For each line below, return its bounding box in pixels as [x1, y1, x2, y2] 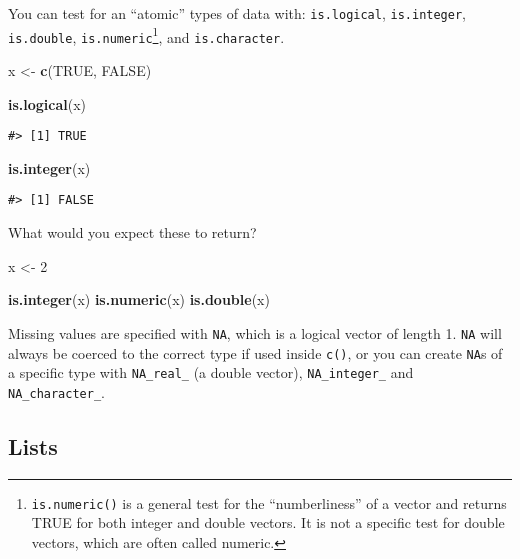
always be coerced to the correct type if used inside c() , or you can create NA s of [8, 342, 503, 363]
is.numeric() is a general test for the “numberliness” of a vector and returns [31, 492, 507, 513]
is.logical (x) [8, 93, 87, 114]
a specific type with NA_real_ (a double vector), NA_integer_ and [8, 362, 414, 383]
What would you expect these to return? [8, 222, 257, 243]
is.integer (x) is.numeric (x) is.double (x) [8, 289, 270, 310]
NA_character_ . [8, 381, 105, 402]
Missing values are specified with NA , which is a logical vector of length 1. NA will [8, 322, 502, 343]
